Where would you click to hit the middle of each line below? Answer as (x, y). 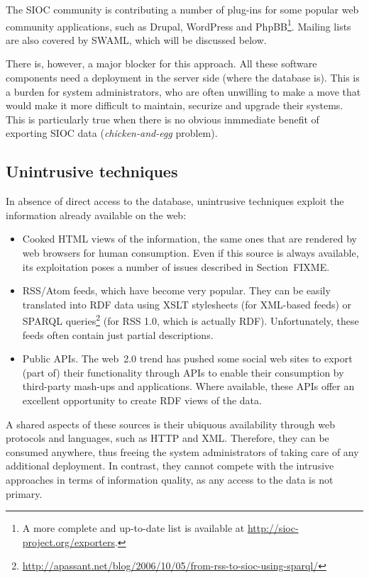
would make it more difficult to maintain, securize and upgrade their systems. (175, 105)
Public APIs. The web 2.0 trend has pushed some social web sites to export (187, 359)
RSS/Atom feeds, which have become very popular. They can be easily (176, 290)
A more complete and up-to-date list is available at (133, 528)
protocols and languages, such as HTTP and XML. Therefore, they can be (167, 438)
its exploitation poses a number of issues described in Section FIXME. (176, 266)
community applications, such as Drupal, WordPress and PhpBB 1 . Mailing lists (178, 25)
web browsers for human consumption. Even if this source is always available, (191, 252)
